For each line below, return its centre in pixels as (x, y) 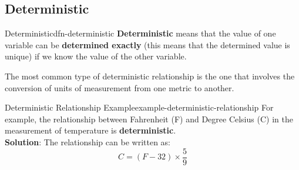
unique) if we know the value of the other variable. (96, 56)
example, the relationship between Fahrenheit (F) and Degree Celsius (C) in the (149, 119)
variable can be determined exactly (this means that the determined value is (147, 44)
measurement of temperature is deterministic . (90, 130)
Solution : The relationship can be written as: (88, 141)
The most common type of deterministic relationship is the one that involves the (150, 76)
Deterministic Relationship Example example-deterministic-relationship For (139, 107)
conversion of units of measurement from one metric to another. (120, 87)
